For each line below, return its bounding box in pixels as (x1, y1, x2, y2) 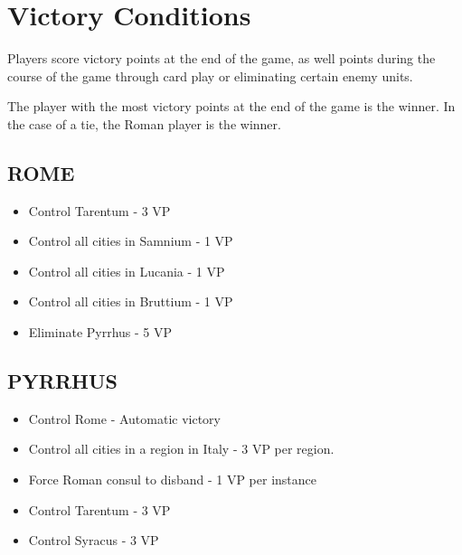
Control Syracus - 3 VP (28, 531, 159, 550)
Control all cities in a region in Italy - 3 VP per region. (28, 439, 335, 458)
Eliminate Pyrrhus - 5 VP (28, 323, 173, 342)
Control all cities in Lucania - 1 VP (28, 261, 225, 280)
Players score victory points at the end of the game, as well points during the (7, 49, 436, 68)
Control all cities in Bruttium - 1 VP (28, 292, 233, 311)
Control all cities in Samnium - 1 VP (28, 231, 233, 250)
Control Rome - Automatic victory (28, 409, 221, 428)
